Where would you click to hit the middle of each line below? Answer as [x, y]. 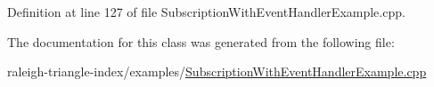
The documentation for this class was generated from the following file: [201, 41]
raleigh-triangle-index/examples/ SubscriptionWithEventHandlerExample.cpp [217, 71]
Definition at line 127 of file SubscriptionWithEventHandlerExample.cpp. [206, 12]
